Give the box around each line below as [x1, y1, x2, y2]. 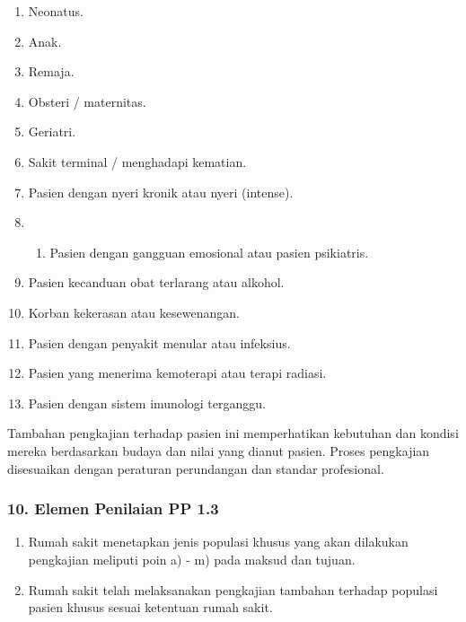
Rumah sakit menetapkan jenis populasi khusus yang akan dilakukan [28, 532, 409, 551]
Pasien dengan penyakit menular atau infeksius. [28, 333, 291, 352]
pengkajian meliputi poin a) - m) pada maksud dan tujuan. [28, 549, 356, 568]
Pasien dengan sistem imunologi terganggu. [28, 393, 266, 412]
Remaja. [28, 62, 75, 81]
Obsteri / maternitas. [28, 92, 146, 110]
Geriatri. [28, 122, 76, 141]
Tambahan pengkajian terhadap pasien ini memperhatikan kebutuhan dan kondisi [7, 424, 459, 442]
